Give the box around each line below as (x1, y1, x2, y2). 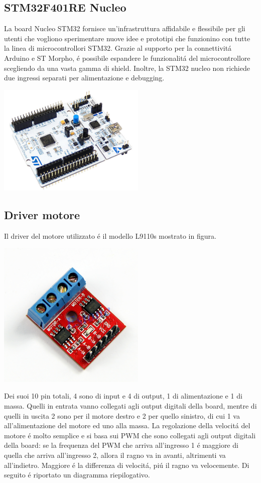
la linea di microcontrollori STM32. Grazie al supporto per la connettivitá (4, 43, 232, 53)
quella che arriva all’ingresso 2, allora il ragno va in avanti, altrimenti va (4, 449, 226, 460)
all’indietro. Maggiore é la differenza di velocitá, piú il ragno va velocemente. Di (4, 459, 249, 470)
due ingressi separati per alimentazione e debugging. (4, 72, 165, 83)
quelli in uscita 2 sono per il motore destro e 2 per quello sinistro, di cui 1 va (4, 410, 240, 421)
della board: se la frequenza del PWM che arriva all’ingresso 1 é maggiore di (4, 440, 238, 450)
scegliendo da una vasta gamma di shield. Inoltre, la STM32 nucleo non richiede (4, 62, 250, 73)
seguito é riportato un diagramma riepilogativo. (4, 469, 150, 480)
